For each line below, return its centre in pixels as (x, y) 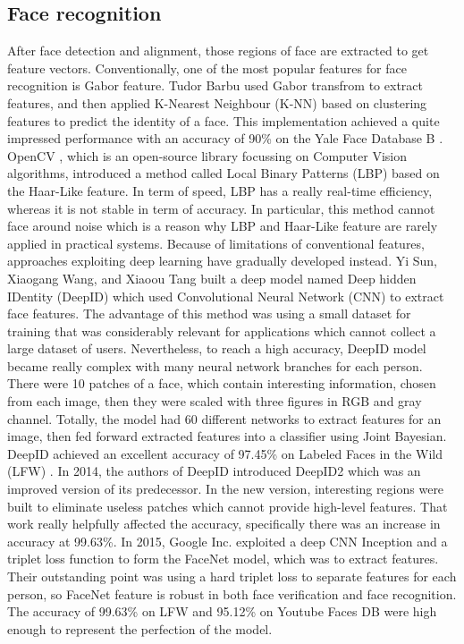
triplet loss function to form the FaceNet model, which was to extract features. (223, 559)
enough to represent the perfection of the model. (140, 628)
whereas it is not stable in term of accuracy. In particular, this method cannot (221, 208)
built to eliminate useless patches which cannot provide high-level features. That (228, 506)
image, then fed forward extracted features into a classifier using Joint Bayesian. (227, 436)
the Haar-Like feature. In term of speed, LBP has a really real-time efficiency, (220, 190)
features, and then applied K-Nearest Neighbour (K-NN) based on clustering (217, 102)
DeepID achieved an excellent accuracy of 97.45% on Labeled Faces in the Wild (225, 453)
